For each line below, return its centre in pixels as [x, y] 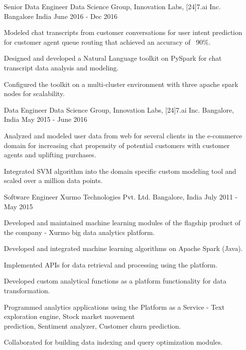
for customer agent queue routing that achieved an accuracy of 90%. [107, 42]
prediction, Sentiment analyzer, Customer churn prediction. [92, 325]
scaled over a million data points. [53, 180]
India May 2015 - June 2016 [46, 119]
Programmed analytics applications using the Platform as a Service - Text [114, 307]
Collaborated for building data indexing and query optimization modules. [113, 342]
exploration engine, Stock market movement [70, 316]
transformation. [27, 291]
